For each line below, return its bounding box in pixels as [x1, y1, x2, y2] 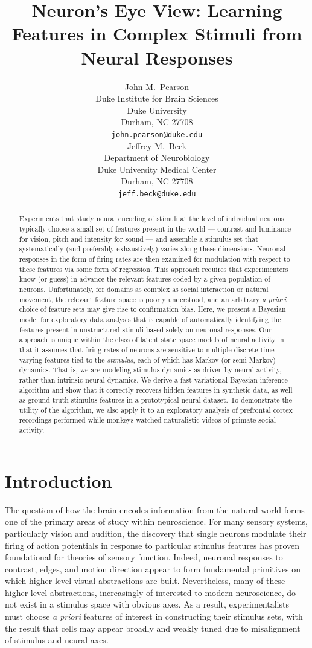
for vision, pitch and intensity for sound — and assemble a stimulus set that [19, 233, 258, 244]
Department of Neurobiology [104, 151, 210, 164]
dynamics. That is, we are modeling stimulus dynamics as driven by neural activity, [19, 364, 282, 375]
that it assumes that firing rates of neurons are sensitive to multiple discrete [19, 344, 258, 354]
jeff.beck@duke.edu [118, 189, 196, 198]
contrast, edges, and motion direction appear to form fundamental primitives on [5, 562, 301, 575]
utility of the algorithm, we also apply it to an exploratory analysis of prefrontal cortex [19, 404, 293, 415]
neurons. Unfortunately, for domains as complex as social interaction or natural [19, 283, 269, 294]
